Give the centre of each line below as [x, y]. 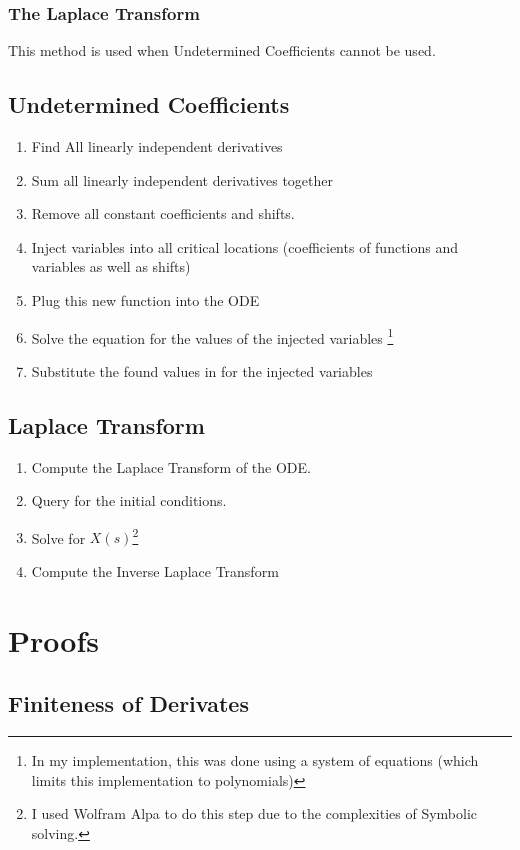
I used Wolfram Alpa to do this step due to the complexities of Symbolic [254, 813]
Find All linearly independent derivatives [157, 146]
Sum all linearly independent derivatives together [182, 179]
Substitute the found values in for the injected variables [202, 370]
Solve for [58, 537]
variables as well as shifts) [111, 266]
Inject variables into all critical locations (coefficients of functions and [245, 246]
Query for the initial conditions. [129, 500]
